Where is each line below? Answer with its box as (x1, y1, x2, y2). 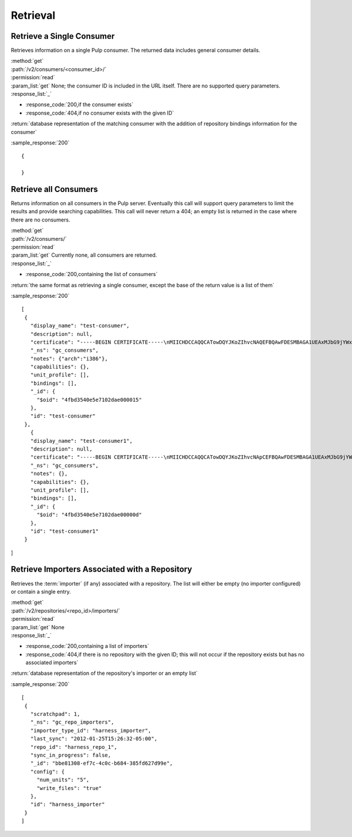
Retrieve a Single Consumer (11, 31, 115, 41)
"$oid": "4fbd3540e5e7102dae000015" (36, 396, 142, 403)
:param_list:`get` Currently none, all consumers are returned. (11, 251, 157, 258)
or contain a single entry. (11, 588, 72, 595)
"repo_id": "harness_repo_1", (30, 744, 117, 750)
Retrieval (11, 9, 56, 22)
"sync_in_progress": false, (30, 752, 111, 758)
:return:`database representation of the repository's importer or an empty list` (11, 670, 198, 677)
